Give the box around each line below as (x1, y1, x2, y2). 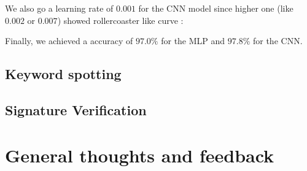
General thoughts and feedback (5, 142, 274, 167)
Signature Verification (5, 100, 147, 119)
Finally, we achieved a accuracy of (5, 34, 133, 47)
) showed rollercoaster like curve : (57, 13, 184, 26)
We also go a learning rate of (5, 2, 114, 14)
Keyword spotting (5, 64, 122, 83)
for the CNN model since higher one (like (138, 2, 293, 14)
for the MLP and (161, 34, 225, 47)
